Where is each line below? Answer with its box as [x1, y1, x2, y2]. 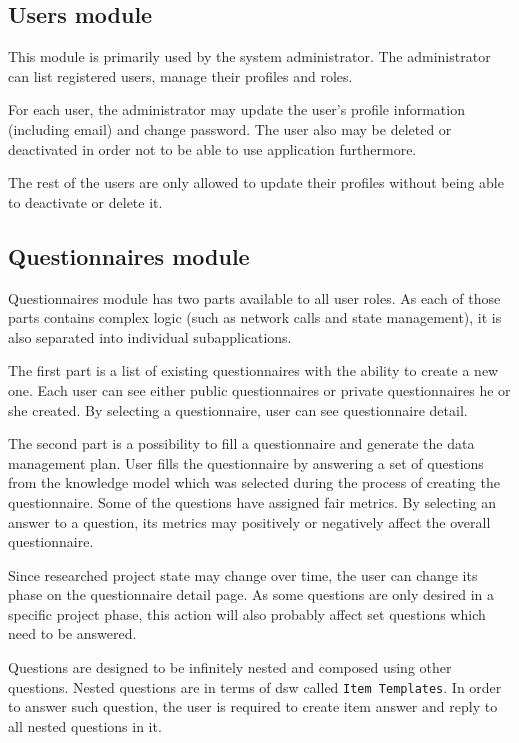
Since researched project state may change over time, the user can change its [8, 564, 478, 585]
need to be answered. [8, 623, 137, 644]
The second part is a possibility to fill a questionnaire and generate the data [8, 433, 475, 454]
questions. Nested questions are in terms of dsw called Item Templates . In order [8, 676, 502, 697]
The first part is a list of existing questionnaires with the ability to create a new [8, 360, 499, 381]
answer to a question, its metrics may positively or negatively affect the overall [8, 511, 491, 532]
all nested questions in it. [8, 715, 162, 736]
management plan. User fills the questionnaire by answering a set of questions [8, 452, 484, 473]
